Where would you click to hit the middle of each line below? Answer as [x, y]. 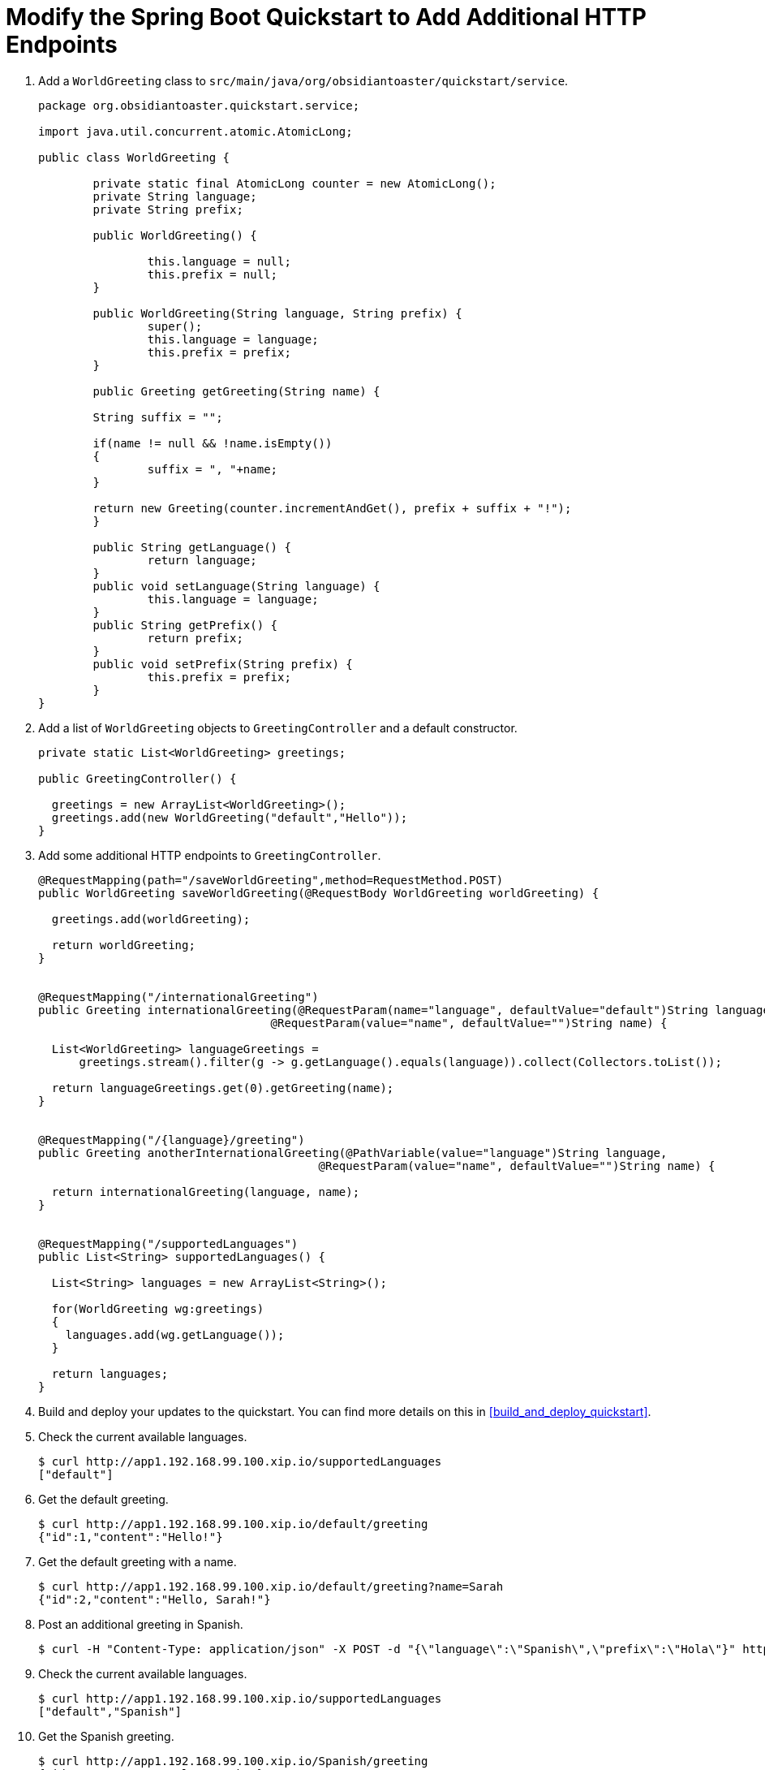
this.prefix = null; [213, 274]
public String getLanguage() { [192, 547]
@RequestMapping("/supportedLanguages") [168, 1243]
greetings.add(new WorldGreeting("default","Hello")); [230, 817]
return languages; [110, 1373]
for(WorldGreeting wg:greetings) [158, 1308]
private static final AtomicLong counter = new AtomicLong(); [294, 183]
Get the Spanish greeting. [106, 1736]
